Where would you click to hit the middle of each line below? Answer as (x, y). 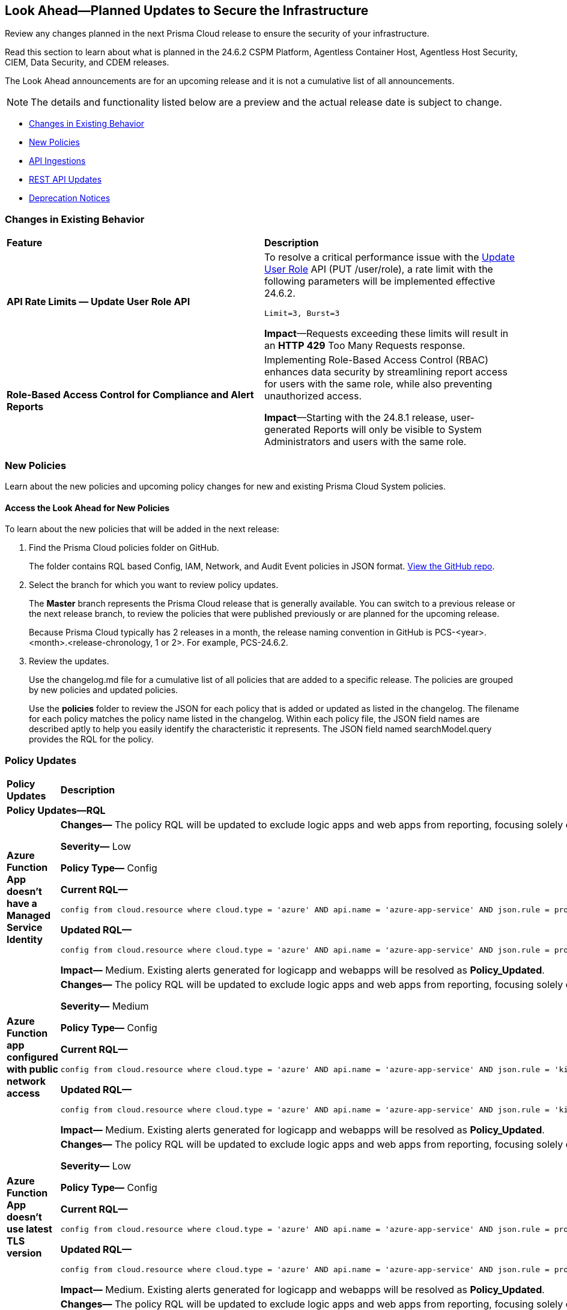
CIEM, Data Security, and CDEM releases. (87, 62)
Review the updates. (69, 661)
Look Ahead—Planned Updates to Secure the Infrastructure (187, 11)
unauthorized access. (313, 396)
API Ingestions (57, 161)
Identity (25, 939)
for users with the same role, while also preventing (378, 384)
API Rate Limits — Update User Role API (99, 301)
